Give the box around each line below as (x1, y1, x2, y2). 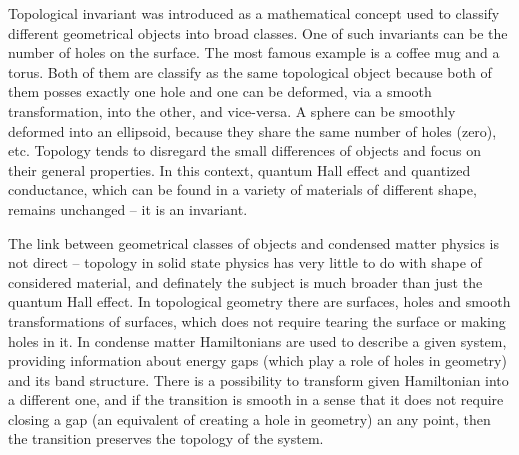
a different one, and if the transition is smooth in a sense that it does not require (8, 389, 504, 410)
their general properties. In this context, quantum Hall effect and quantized (8, 159, 471, 180)
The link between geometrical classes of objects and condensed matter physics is (8, 232, 500, 253)
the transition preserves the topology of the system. (8, 428, 324, 449)
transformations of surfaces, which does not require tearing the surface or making (8, 310, 506, 331)
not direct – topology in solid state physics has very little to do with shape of (8, 252, 482, 273)
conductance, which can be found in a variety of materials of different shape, (8, 179, 477, 200)
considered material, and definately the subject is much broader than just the (8, 271, 483, 292)
